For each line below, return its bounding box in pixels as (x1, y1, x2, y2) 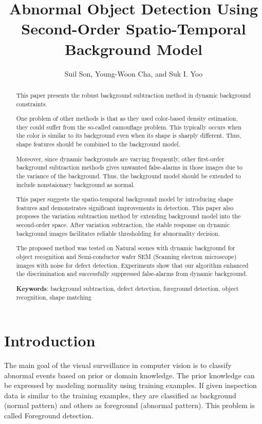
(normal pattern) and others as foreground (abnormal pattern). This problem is (4, 400, 255, 411)
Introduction (4, 330, 96, 351)
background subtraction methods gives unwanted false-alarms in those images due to (16, 163, 242, 172)
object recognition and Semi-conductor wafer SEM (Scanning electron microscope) (16, 252, 237, 261)
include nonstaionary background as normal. (16, 180, 135, 189)
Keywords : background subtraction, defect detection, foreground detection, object (16, 284, 239, 293)
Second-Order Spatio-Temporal (21, 18, 246, 39)
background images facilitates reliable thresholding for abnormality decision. (16, 229, 220, 237)
